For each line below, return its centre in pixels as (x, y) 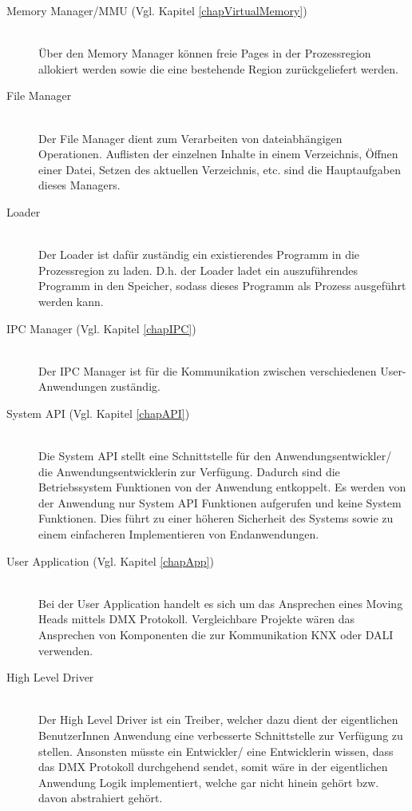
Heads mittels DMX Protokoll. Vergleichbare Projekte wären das (197, 619)
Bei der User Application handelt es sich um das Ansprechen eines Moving (221, 603)
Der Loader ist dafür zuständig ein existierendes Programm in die (199, 254)
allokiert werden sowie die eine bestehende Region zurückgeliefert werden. (218, 68)
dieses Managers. (79, 185)
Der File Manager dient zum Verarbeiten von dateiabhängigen (190, 138)
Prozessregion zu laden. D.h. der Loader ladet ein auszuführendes (198, 270)
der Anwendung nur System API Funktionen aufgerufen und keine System (220, 502)
